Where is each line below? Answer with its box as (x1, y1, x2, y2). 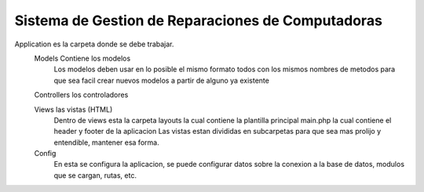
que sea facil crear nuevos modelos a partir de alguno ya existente (53, 76, 270, 85)
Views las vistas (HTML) (34, 105, 113, 114)
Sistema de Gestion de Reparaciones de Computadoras (14, 12, 382, 29)
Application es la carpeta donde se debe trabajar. (14, 39, 174, 49)
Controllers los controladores (34, 90, 129, 100)
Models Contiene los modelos (34, 54, 131, 63)
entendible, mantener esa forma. (53, 138, 160, 147)
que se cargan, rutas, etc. (53, 170, 137, 180)
